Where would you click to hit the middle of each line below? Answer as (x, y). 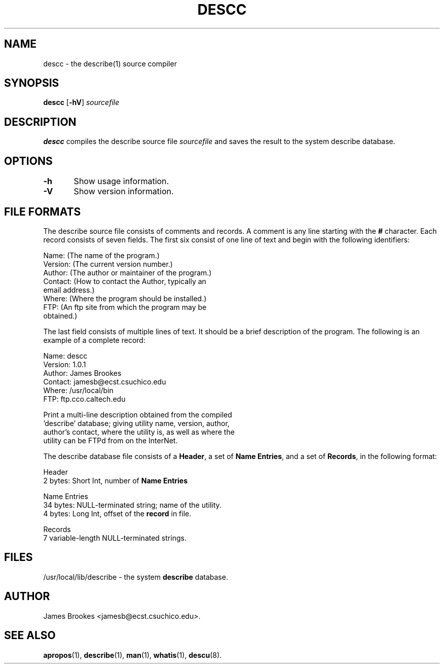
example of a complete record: (94, 340)
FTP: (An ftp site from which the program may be (125, 307)
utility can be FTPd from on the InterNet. (110, 440)
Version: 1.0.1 (65, 364)
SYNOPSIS (32, 83)
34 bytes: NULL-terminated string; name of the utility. (132, 505)
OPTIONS (28, 161)
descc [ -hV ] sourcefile (81, 102)
